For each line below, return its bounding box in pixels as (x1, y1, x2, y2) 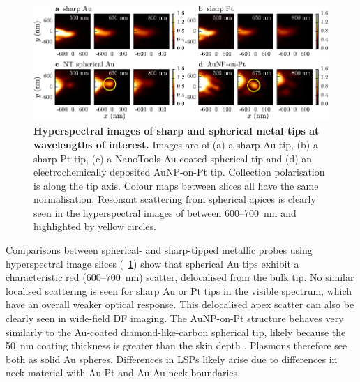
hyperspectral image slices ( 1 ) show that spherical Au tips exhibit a (6, 256, 299, 270)
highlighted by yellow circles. (33, 219, 156, 234)
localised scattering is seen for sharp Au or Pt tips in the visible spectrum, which (6, 283, 352, 298)
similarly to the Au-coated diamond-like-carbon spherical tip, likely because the (6, 324, 346, 339)
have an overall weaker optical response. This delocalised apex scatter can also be (6, 297, 354, 312)
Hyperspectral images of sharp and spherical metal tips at (33, 123, 320, 138)
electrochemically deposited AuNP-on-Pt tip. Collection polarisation (33, 165, 325, 179)
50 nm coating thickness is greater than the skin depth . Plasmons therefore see (6, 338, 347, 353)
